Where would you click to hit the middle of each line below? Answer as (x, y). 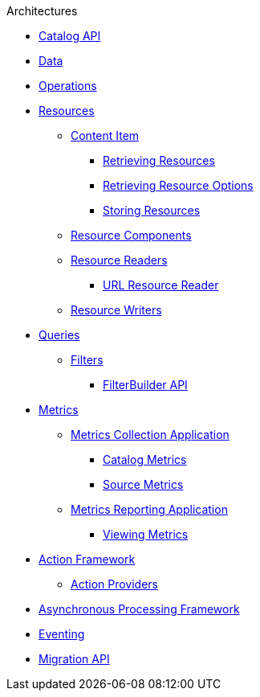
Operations (68, 86)
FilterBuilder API (145, 385)
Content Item (105, 135)
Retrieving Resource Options (178, 185)
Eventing (62, 634)
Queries (59, 335)
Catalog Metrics (145, 459)
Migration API (74, 659)
